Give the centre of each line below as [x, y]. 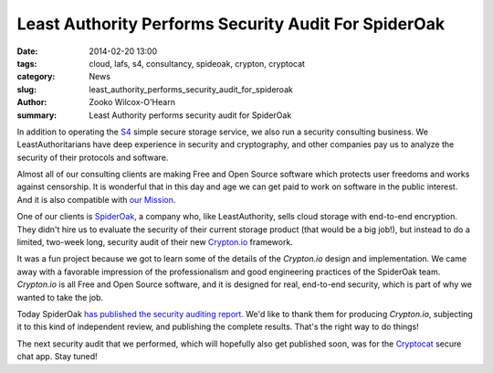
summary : [37, 115]
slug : [26, 89]
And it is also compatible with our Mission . [96, 199]
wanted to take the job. [60, 297]
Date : [27, 51]
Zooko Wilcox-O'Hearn [132, 102]
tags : [27, 63]
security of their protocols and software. [93, 157]
